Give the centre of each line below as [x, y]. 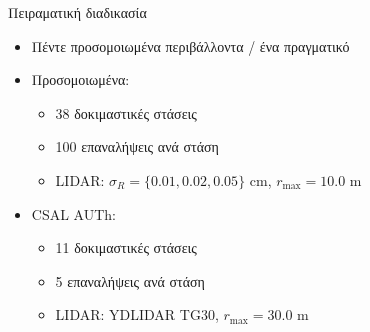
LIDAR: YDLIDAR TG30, [137, 314]
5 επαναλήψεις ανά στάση [130, 280]
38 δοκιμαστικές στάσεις [126, 112]
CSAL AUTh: [73, 213]
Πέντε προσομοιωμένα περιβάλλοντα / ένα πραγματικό [190, 45]
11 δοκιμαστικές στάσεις [126, 247]
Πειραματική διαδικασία [77, 12]
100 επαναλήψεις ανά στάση [137, 146]
